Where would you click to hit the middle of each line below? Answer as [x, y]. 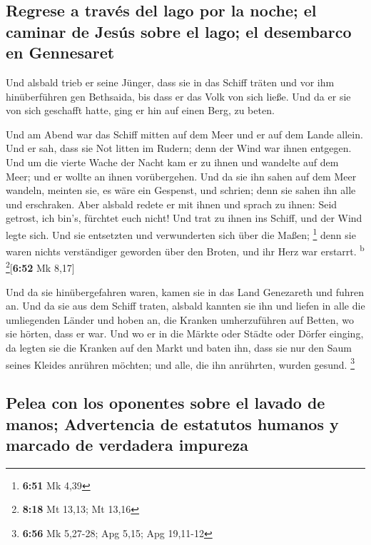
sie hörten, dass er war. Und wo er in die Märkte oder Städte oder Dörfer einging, [185, 333]
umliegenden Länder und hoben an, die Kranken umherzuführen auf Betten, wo [180, 319]
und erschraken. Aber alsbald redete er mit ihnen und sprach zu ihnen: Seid [172, 204]
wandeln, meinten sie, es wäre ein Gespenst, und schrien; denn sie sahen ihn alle [181, 190]
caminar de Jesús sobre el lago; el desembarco [179, 31]
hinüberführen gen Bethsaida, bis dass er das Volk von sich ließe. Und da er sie [178, 96]
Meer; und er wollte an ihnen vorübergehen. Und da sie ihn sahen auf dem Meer [181, 176]
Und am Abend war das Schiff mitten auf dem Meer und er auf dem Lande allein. [184, 134]
